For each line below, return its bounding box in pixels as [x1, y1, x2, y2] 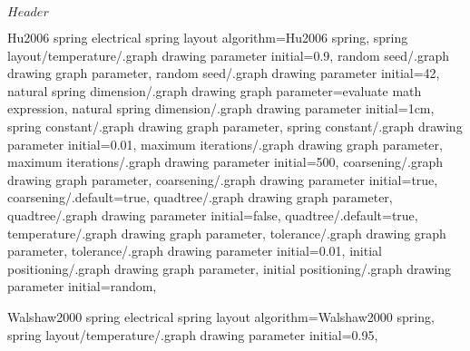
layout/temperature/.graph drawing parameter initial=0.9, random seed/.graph [7, 45, 449, 64]
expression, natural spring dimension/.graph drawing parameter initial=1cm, [7, 99, 435, 118]
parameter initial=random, [7, 277, 157, 296]
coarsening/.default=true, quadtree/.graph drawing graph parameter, [7, 188, 393, 207]
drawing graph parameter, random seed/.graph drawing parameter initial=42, [7, 63, 440, 83]
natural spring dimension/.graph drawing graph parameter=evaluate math [7, 81, 422, 100]
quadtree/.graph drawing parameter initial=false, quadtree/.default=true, [7, 205, 418, 224]
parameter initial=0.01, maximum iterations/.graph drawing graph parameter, [7, 134, 443, 153]
